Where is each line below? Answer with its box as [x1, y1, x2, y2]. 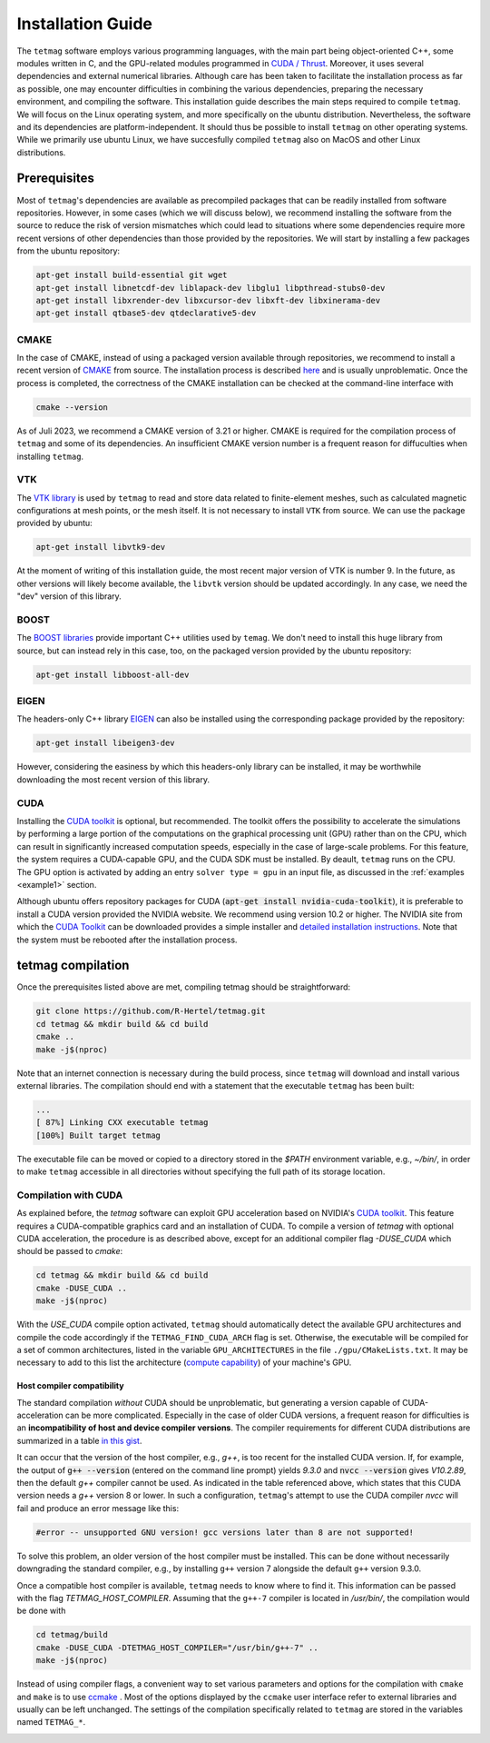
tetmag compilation [16, 958, 130, 973]
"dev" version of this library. [16, 591, 122, 602]
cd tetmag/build [35, 1629, 109, 1640]
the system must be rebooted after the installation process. [16, 934, 238, 945]
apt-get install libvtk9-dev [35, 542, 166, 553]
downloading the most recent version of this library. [16, 773, 211, 785]
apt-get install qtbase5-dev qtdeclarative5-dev [35, 308, 257, 318]
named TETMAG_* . [16, 1717, 86, 1728]
